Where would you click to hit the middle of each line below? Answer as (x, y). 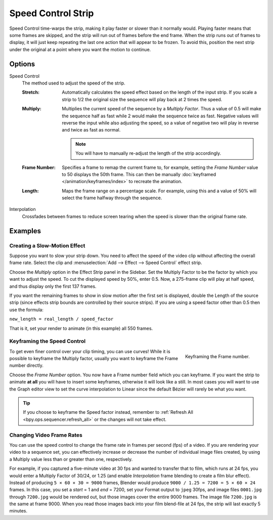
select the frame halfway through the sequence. (112, 198)
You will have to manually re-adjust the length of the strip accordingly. (148, 153)
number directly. (27, 365)
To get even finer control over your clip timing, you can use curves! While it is (90, 351)
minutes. (18, 511)
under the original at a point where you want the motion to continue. (80, 49)
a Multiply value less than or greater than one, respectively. (71, 459)
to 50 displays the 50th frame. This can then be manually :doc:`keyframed (139, 174)
